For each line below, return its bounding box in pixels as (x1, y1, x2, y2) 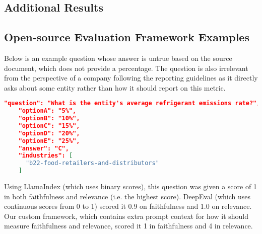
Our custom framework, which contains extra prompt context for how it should (4, 210, 249, 221)
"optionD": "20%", (18, 129, 80, 137)
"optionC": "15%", (18, 122, 80, 129)
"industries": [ (18, 152, 73, 160)
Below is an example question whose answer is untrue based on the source (4, 52, 232, 63)
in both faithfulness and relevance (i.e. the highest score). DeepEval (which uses (4, 191, 250, 201)
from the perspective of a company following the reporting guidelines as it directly (4, 72, 258, 83)
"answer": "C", (18, 144, 69, 152)
